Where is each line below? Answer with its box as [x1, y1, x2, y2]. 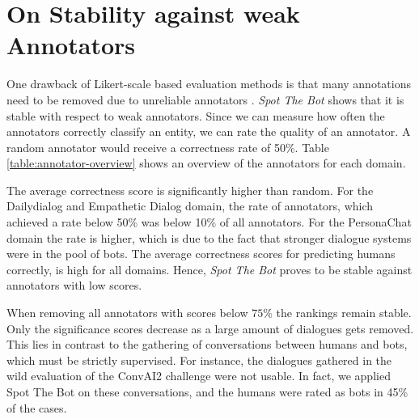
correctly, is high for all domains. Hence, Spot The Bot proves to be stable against [6, 260, 413, 277]
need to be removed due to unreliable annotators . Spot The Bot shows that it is [6, 91, 404, 108]
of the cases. [6, 399, 67, 416]
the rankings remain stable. [276, 304, 412, 321]
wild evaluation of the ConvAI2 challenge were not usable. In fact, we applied [6, 367, 391, 384]
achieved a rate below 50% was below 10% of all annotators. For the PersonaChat [6, 214, 412, 231]
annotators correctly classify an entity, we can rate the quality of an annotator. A [6, 123, 411, 140]
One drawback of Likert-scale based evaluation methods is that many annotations [6, 75, 411, 92]
